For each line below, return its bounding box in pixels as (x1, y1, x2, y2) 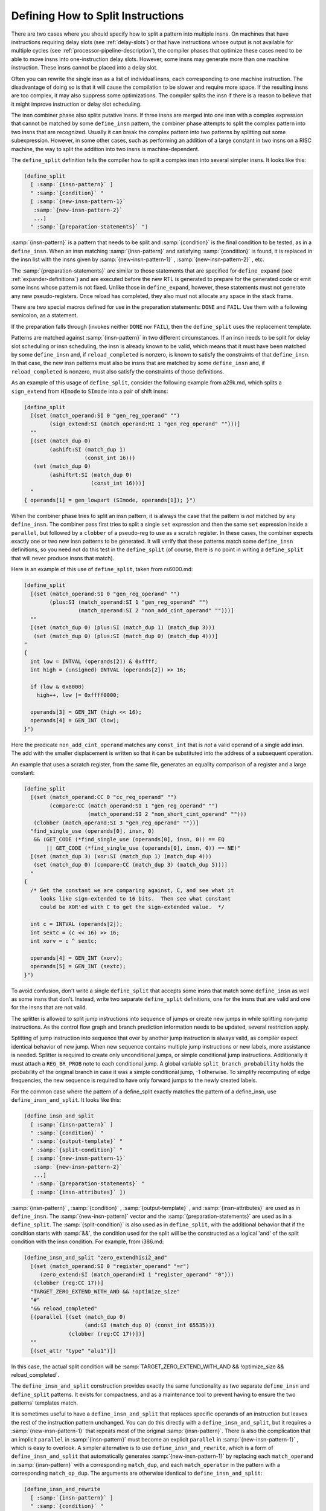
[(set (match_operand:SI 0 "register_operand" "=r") (30, 1263, 190, 1269)
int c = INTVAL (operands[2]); (30, 921, 123, 928)
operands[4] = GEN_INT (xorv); (30, 954, 123, 961)
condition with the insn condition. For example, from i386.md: (11, 1238, 164, 1245)
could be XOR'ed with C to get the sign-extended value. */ (39, 904, 225, 911)
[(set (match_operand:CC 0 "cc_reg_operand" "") (30, 794, 177, 801)
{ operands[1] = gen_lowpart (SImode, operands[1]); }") (24, 496, 196, 503)
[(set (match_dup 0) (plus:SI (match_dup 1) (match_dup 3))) (30, 624, 216, 631)
